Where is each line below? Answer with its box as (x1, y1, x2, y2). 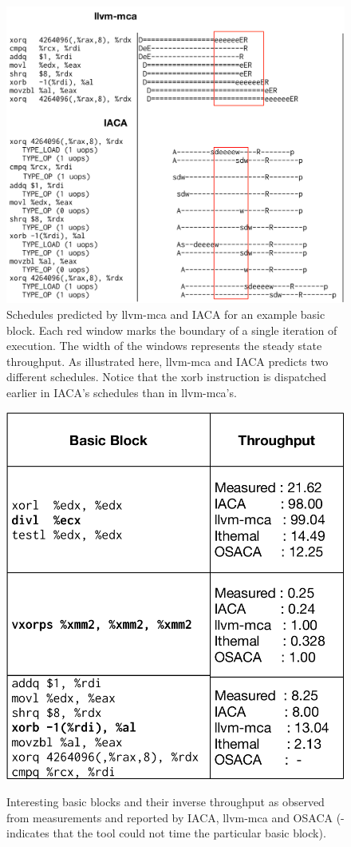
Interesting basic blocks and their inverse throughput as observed (6, 793, 325, 810)
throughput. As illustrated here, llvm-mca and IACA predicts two (6, 352, 329, 369)
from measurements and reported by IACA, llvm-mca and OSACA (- (6, 809, 345, 825)
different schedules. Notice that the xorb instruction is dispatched (6, 368, 327, 385)
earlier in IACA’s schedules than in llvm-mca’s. (6, 384, 237, 400)
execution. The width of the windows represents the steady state (6, 337, 322, 354)
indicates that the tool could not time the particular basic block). (6, 825, 326, 841)
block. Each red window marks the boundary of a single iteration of (6, 321, 337, 338)
